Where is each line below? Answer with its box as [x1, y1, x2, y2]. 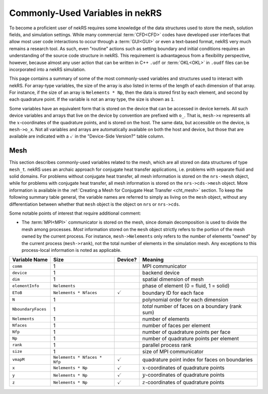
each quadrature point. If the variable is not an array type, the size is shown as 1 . [9, 96, 175, 102]
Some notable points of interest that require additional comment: [9, 210, 141, 216]
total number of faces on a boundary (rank [142, 303, 242, 310]
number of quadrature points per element [142, 335, 239, 342]
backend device [142, 269, 180, 276]
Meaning [142, 256, 164, 263]
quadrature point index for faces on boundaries [142, 356, 253, 363]
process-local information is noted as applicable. [21, 247, 122, 253]
